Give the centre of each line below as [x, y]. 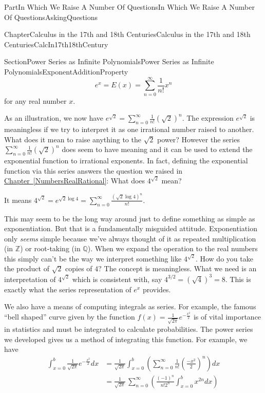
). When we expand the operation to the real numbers [173, 248]
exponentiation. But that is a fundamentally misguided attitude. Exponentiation [131, 228]
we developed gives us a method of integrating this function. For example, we [126, 339]
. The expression [208, 118]
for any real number [35, 100]
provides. [157, 289]
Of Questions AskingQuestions [51, 17]
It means [18, 200]
